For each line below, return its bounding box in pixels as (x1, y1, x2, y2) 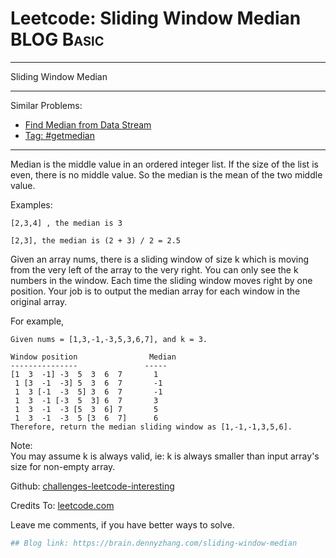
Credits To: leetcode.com (10, 499, 115, 511)
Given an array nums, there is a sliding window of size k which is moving (10, 253, 310, 265)
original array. (10, 295, 68, 307)
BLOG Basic (10, 28, 105, 51)
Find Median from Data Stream (24, 118, 152, 131)
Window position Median (10, 352, 177, 362)
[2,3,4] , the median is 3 (10, 218, 123, 228)
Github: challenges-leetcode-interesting (10, 480, 175, 492)
